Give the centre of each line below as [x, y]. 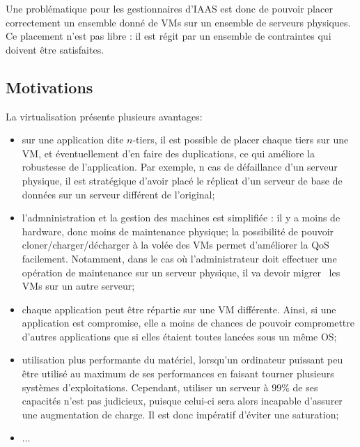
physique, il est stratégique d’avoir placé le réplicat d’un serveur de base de [182, 180]
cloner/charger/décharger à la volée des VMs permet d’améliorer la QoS [175, 245]
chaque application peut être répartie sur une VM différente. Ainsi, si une [179, 309]
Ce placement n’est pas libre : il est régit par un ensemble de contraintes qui [169, 36]
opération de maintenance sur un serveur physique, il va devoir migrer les [181, 272]
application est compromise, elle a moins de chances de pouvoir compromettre [188, 323]
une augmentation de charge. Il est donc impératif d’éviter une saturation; [180, 414]
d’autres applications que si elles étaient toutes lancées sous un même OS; [179, 336]
